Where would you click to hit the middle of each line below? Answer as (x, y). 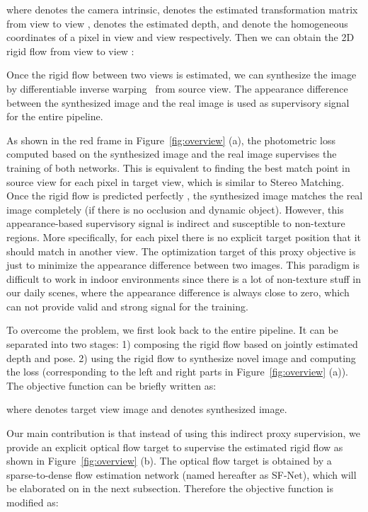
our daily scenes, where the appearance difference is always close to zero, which (178, 292)
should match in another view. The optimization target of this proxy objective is (181, 251)
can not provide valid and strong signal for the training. (127, 306)
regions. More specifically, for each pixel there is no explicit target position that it (184, 237)
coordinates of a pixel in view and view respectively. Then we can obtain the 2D (180, 37)
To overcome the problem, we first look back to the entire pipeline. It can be (172, 330)
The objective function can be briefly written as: (111, 385)
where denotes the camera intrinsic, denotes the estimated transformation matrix (182, 9)
